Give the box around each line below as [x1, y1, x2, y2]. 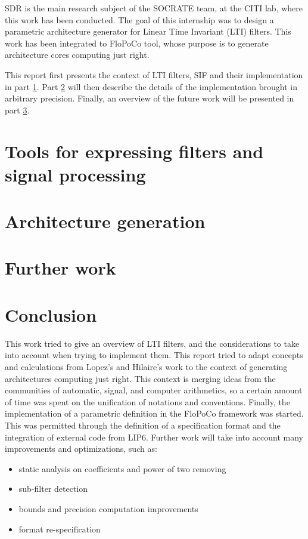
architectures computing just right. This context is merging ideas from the [5, 372, 276, 384]
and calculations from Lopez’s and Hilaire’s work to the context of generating [5, 360, 288, 372]
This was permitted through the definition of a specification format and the [5, 418, 281, 431]
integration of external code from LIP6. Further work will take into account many [5, 430, 303, 443]
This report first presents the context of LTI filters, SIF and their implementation [5, 68, 303, 81]
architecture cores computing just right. [5, 48, 150, 61]
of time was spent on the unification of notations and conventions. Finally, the [5, 395, 290, 408]
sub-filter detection [18, 482, 88, 495]
